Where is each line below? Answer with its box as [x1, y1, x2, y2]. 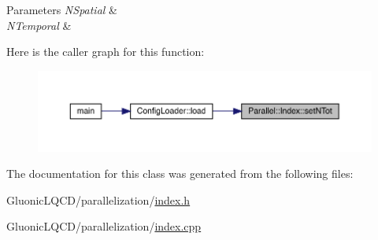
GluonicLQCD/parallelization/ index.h [6, 191, 191, 208]
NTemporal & [6, 17, 72, 33]
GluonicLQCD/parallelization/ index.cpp [6, 218, 202, 234]
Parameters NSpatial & [6, 2, 117, 17]
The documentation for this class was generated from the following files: [6, 165, 354, 182]
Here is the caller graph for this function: [6, 43, 205, 60]
